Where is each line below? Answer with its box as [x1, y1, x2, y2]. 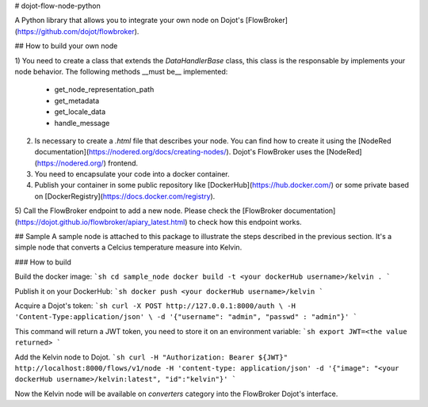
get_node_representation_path [54, 85, 155, 94]
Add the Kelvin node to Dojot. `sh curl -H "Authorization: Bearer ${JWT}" [14, 352, 289, 362]
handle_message [54, 118, 110, 127]
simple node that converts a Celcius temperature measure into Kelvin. [14, 242, 243, 253]
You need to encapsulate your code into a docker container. [34, 169, 230, 179]
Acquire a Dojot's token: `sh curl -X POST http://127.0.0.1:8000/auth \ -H [14, 301, 296, 310]
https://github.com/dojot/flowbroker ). [17, 26, 139, 36]
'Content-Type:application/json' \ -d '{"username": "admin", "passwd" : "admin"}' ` [14, 313, 358, 321]
